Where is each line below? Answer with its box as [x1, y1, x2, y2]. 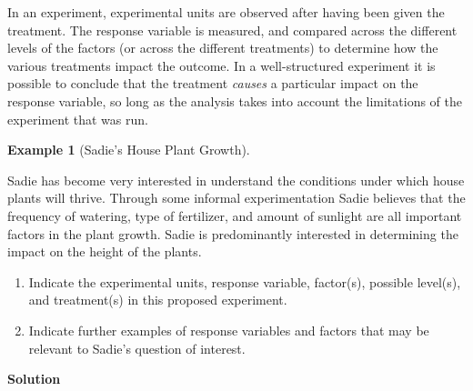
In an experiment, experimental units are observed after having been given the [7, 3, 445, 21]
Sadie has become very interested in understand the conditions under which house [7, 170, 465, 189]
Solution [7, 369, 61, 388]
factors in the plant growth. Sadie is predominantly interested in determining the [7, 224, 458, 243]
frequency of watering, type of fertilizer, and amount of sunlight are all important [7, 206, 462, 225]
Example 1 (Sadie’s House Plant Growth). [7, 140, 250, 159]
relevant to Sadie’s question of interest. [28, 338, 246, 357]
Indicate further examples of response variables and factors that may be [28, 320, 429, 339]
